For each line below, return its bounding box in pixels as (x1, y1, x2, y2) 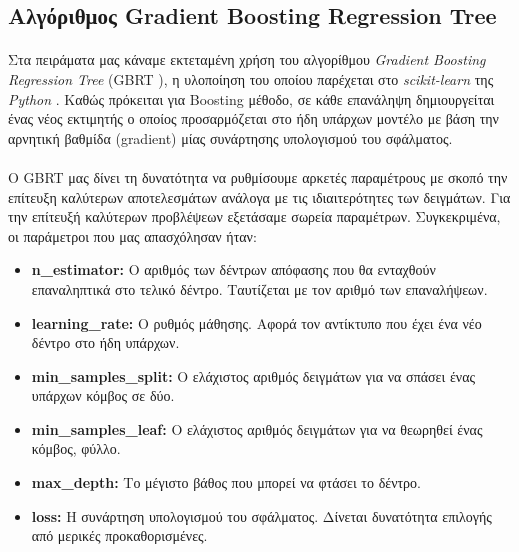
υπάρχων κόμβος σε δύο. (31, 385, 175, 406)
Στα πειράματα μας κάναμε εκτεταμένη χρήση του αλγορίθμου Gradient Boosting (8, 49, 486, 70)
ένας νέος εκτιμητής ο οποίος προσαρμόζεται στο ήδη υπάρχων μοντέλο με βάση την (8, 108, 499, 129)
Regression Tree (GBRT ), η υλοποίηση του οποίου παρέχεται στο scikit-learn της (8, 68, 494, 89)
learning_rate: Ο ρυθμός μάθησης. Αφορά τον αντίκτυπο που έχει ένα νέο (31, 312, 482, 333)
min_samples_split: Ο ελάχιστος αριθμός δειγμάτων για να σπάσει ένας (31, 365, 476, 386)
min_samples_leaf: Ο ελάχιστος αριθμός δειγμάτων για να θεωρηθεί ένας (31, 418, 483, 439)
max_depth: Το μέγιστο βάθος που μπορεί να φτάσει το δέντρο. (31, 472, 421, 493)
